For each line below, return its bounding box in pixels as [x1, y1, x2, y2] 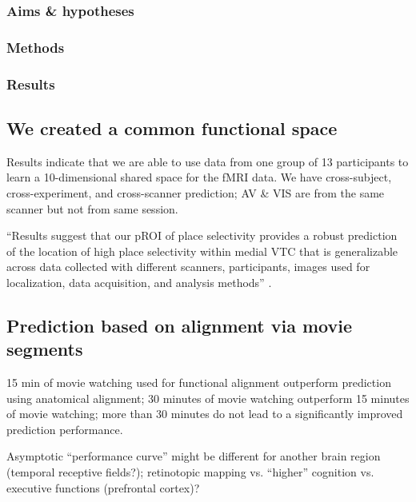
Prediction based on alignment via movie [6, 313, 353, 337]
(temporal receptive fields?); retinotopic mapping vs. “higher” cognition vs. [6, 464, 374, 480]
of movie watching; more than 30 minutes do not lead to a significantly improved [6, 405, 403, 422]
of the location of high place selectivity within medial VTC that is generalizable [6, 242, 398, 259]
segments [6, 337, 83, 361]
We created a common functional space [6, 115, 338, 140]
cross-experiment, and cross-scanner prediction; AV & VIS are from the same [6, 184, 385, 201]
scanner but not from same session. [6, 200, 178, 217]
